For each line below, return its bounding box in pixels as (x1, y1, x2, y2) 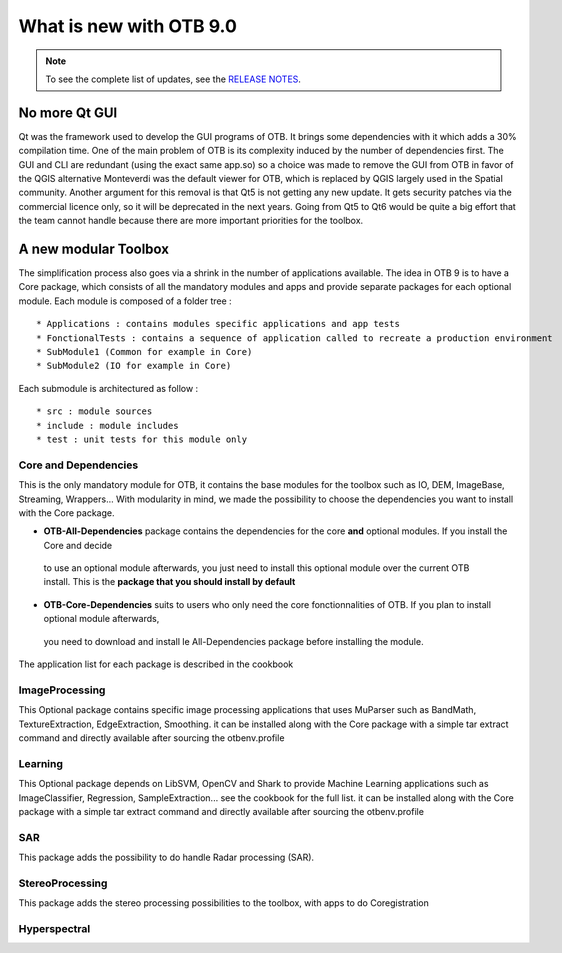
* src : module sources (36, 406, 153, 417)
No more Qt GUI (18, 104, 118, 121)
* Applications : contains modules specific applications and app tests (36, 318, 400, 330)
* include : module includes (36, 420, 179, 431)
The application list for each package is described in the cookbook (18, 658, 294, 670)
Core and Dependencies (18, 458, 139, 472)
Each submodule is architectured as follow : (18, 382, 199, 394)
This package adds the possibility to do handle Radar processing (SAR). (18, 851, 315, 864)
